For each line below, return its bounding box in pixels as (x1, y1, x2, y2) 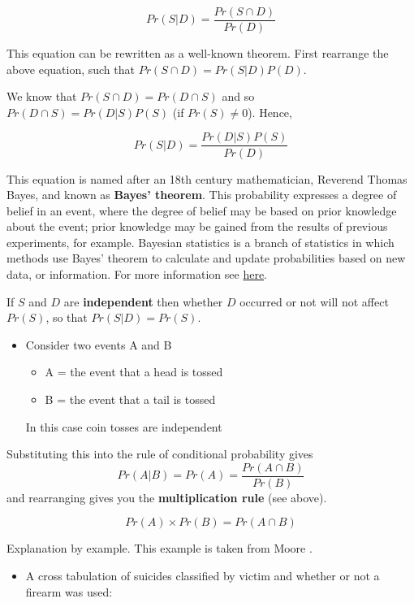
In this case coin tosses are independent (25, 418, 222, 435)
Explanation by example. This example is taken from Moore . (6, 540, 313, 557)
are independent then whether (63, 293, 223, 310)
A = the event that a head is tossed (45, 363, 223, 380)
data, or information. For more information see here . (6, 266, 268, 283)
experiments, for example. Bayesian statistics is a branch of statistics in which (6, 233, 395, 250)
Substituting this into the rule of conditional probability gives (6, 445, 313, 462)
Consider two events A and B (25, 336, 172, 353)
